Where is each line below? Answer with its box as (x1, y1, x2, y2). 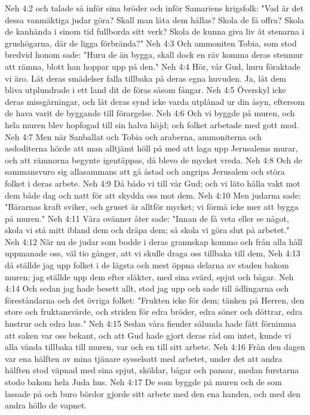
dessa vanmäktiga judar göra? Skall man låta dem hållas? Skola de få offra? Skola (5, 13, 304, 26)
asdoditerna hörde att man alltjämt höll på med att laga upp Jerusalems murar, (5, 142, 298, 154)
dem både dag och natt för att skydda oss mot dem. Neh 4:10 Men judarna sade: (5, 188, 301, 201)
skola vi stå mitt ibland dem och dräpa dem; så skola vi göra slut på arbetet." (5, 224, 290, 236)
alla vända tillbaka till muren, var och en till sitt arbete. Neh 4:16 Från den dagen (5, 340, 305, 353)
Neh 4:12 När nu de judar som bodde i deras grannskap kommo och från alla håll (5, 235, 303, 247)
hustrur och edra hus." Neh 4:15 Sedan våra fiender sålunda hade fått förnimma (5, 317, 296, 330)
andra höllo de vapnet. (5, 399, 87, 411)
